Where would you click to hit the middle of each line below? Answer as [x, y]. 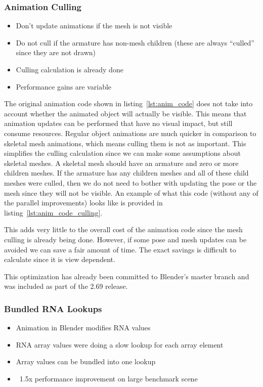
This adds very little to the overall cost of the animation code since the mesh [123, 229]
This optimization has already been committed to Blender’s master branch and [127, 276]
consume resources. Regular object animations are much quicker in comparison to [130, 133]
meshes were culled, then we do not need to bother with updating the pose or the [130, 182]
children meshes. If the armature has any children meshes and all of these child [126, 173]
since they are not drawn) [56, 52]
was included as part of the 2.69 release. [66, 286]
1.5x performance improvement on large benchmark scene [108, 378]
